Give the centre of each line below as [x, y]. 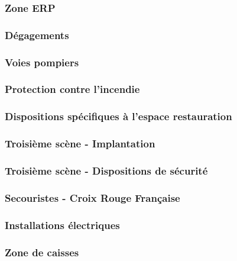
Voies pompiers [42, 62]
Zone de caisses [42, 252]
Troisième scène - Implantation [80, 144]
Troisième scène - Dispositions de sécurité [106, 170]
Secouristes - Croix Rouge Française [92, 197]
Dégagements [37, 35]
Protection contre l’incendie [72, 89]
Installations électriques [62, 225]
